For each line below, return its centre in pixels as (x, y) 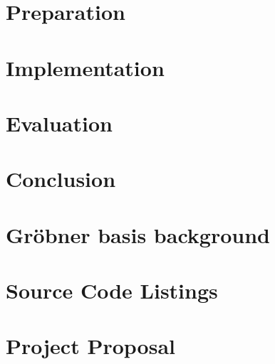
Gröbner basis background (138, 234)
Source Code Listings (112, 290)
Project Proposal (90, 346)
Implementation (85, 67)
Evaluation (59, 123)
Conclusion (61, 179)
